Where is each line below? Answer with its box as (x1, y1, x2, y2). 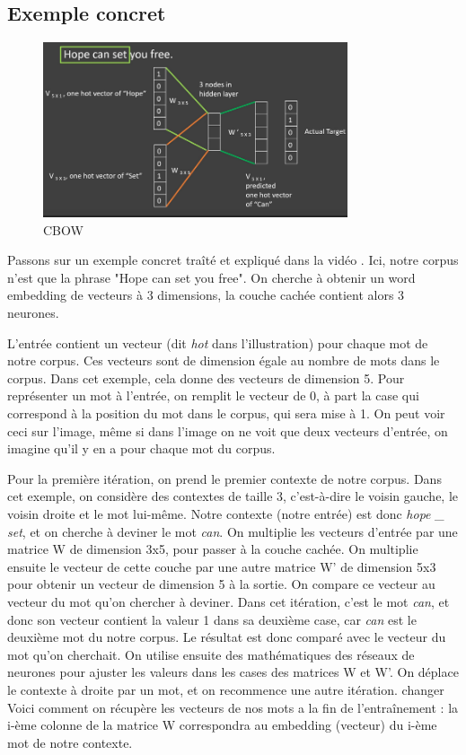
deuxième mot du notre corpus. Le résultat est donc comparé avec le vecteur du (7, 628, 446, 646)
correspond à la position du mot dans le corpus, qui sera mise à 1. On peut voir (7, 404, 445, 423)
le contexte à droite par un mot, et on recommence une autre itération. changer (7, 680, 444, 698)
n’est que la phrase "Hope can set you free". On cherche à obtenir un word (7, 268, 416, 286)
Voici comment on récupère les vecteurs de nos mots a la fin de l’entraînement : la (7, 698, 459, 716)
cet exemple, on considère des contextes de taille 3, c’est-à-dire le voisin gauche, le (7, 487, 459, 505)
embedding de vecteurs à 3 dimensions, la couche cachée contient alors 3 (7, 285, 405, 304)
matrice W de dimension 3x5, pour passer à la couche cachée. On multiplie (7, 540, 418, 558)
